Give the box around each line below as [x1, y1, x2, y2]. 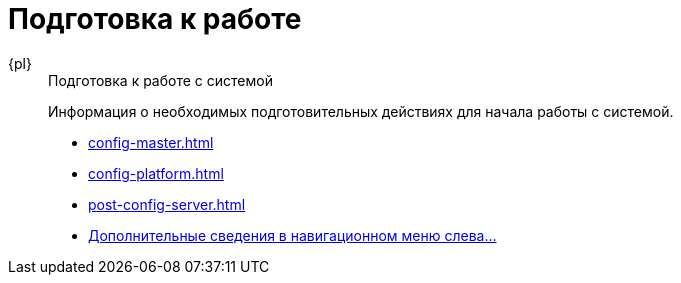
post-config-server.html [88, 195, 246, 213]
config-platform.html [88, 164, 224, 182]
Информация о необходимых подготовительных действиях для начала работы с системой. [48, 102, 674, 120]
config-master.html [88, 133, 214, 151]
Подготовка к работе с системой [48, 71, 273, 89]
